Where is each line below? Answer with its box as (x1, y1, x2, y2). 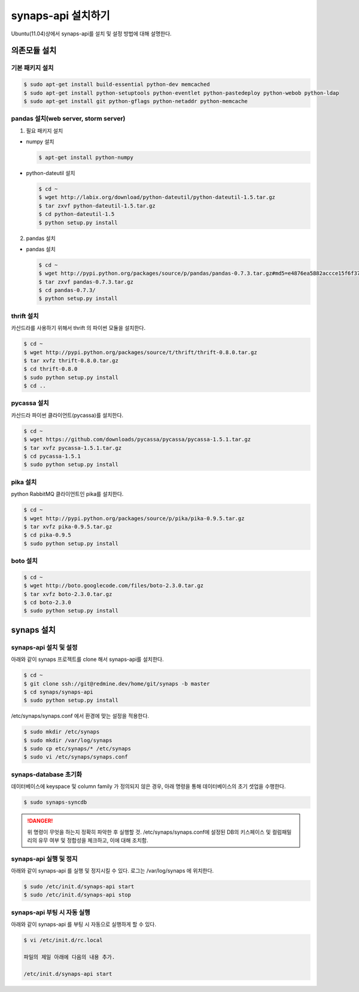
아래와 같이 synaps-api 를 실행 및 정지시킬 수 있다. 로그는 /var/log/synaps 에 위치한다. (11, 867, 214, 874)
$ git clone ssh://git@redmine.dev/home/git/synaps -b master (23, 680, 210, 687)
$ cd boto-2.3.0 (23, 599, 72, 606)
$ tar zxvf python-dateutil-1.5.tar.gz (38, 202, 156, 209)
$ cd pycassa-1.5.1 (23, 453, 81, 460)
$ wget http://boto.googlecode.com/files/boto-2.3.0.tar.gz (23, 582, 204, 589)
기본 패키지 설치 (11, 64, 54, 72)
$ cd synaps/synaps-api (23, 689, 94, 695)
